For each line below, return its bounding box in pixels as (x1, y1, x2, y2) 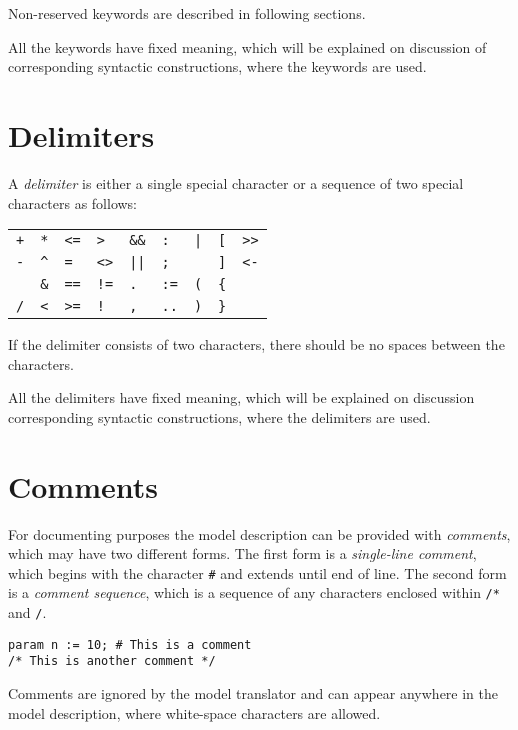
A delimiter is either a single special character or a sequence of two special (8, 172, 464, 193)
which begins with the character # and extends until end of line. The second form (8, 562, 507, 583)
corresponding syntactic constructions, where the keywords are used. (8, 56, 427, 77)
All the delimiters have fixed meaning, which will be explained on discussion (8, 387, 475, 408)
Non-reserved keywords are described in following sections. (8, 3, 366, 23)
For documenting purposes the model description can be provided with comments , (8, 523, 511, 544)
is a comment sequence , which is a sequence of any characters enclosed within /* (8, 582, 500, 603)
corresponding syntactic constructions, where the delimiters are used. (8, 406, 431, 427)
